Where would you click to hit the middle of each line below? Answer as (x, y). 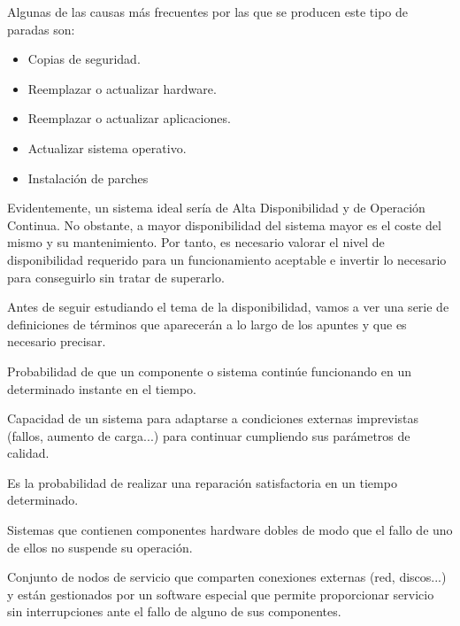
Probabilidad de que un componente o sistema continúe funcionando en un (209, 371)
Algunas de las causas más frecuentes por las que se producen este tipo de (208, 12)
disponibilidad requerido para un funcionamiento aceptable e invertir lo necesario (227, 259)
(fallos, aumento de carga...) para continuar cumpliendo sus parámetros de (209, 435)
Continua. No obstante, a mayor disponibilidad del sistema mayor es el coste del (224, 224)
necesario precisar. (57, 341)
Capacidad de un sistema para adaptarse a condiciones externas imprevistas (213, 418)
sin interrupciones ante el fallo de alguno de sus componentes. (174, 611)
